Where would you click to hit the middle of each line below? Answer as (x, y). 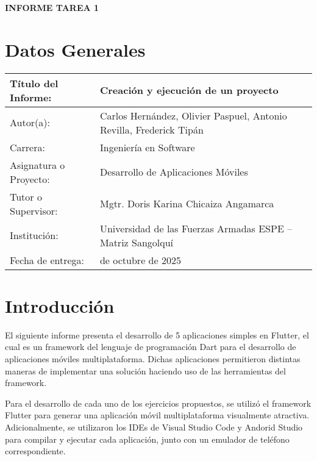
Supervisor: (34, 210)
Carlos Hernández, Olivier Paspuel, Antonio (193, 115)
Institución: (34, 235)
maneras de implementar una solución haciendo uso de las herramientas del (145, 370)
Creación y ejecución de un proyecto (189, 90)
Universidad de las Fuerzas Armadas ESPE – (196, 228)
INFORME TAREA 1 (52, 7)
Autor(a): (30, 123)
